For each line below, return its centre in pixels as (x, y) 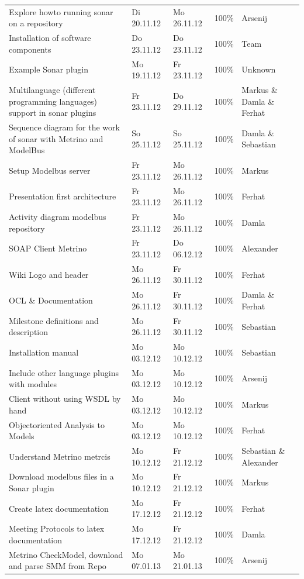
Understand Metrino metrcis (60, 456)
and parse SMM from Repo (58, 566)
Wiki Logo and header (49, 274)
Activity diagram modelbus (58, 216)
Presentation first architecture (63, 196)
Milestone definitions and (54, 320)
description (29, 332)
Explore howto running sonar (61, 11)
